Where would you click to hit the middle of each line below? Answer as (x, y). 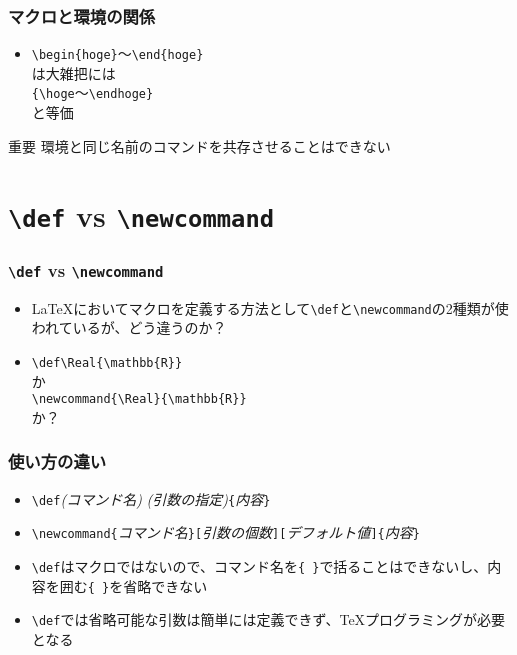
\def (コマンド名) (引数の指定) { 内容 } (151, 498)
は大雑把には (73, 72)
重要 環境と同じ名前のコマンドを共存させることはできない (199, 145)
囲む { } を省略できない (133, 585)
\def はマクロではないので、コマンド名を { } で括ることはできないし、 (259, 565)
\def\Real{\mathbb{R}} (107, 362)
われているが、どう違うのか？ (129, 327)
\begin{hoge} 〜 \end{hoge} (117, 53)
